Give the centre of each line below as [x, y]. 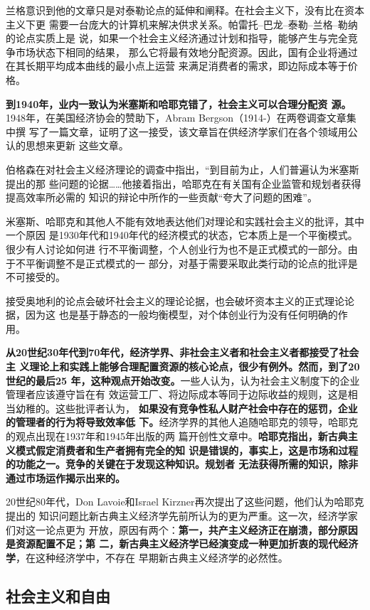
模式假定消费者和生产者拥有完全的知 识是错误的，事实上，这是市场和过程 [187, 450]
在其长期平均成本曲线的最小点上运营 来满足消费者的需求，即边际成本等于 [177, 66]
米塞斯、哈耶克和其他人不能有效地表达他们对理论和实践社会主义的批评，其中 [185, 221]
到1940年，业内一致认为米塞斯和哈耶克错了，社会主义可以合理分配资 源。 [179, 103]
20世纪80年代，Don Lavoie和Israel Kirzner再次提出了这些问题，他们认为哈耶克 [185, 502]
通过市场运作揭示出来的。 [65, 477]
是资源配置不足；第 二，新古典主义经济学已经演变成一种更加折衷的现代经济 [182, 544]
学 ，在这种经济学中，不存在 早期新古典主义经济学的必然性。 [147, 557]
